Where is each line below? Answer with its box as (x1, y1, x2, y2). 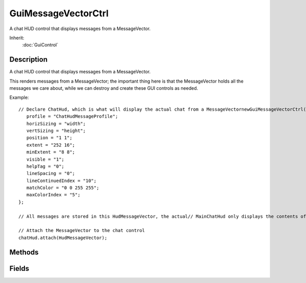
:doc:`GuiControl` (22, 42, 59, 48)
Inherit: (9, 35, 24, 41)
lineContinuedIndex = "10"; (26, 177, 97, 184)
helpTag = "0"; (26, 163, 65, 169)
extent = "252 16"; (26, 142, 75, 148)
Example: (9, 94, 29, 100)
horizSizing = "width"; (26, 120, 86, 126)
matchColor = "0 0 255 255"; (26, 185, 99, 191)
